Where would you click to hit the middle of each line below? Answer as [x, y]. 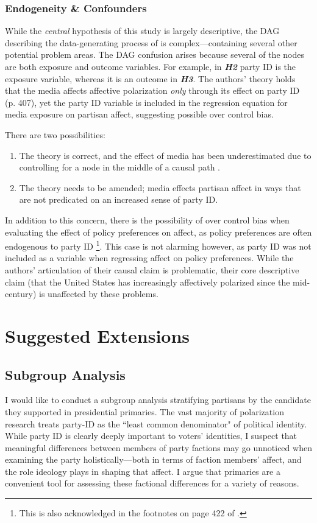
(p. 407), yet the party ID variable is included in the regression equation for [146, 102]
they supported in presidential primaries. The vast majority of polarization [144, 411]
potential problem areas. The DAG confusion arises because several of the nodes [155, 54]
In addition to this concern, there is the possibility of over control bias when [147, 219]
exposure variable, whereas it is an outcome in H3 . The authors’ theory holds [150, 78]
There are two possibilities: [55, 134]
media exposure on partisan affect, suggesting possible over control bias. [139, 114]
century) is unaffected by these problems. [82, 294]
